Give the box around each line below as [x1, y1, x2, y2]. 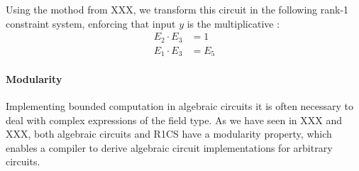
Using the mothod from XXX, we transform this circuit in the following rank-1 [6, 2, 349, 16]
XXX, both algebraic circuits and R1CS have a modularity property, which [6, 126, 332, 141]
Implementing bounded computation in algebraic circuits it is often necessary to [6, 98, 354, 113]
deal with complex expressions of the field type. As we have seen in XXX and [6, 112, 343, 127]
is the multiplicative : [187, 16, 280, 31]
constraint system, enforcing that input [6, 16, 176, 31]
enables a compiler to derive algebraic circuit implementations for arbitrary [6, 140, 333, 155]
